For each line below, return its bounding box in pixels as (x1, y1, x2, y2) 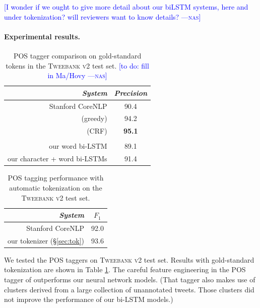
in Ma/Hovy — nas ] (47, 70, 107, 81)
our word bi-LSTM (49, 141, 107, 151)
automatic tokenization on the (9, 182, 102, 193)
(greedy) (81, 113, 107, 124)
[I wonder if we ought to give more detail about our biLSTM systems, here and (4, 2, 248, 12)
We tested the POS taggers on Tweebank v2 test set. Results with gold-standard (4, 254, 254, 265)
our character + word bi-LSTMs (8, 153, 107, 164)
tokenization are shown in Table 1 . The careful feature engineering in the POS (4, 264, 246, 275)
